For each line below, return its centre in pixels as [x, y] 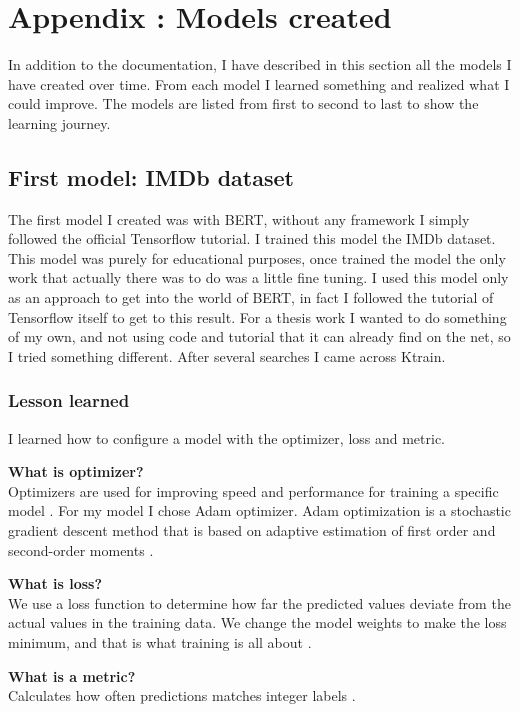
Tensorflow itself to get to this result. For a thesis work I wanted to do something [257, 316]
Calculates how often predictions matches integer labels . [182, 695]
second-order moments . [81, 549]
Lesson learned [69, 400]
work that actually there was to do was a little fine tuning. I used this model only [258, 277]
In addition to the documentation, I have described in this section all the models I [260, 64]
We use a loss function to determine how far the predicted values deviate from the [259, 602]
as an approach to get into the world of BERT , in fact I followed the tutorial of [251, 297]
